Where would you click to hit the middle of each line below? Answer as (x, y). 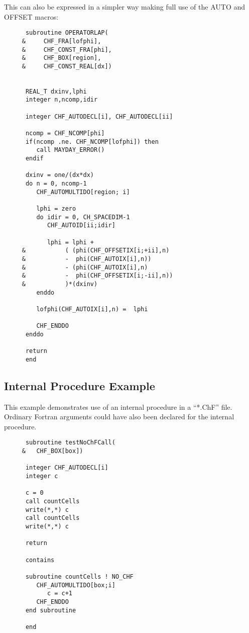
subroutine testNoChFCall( (70, 443)
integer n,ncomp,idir (61, 100)
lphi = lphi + (70, 242)
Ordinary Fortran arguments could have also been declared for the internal (119, 417)
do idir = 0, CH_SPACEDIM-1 (83, 217)
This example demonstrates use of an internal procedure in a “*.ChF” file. (118, 406)
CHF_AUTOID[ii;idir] (81, 225)
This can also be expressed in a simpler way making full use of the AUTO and (125, 7)
